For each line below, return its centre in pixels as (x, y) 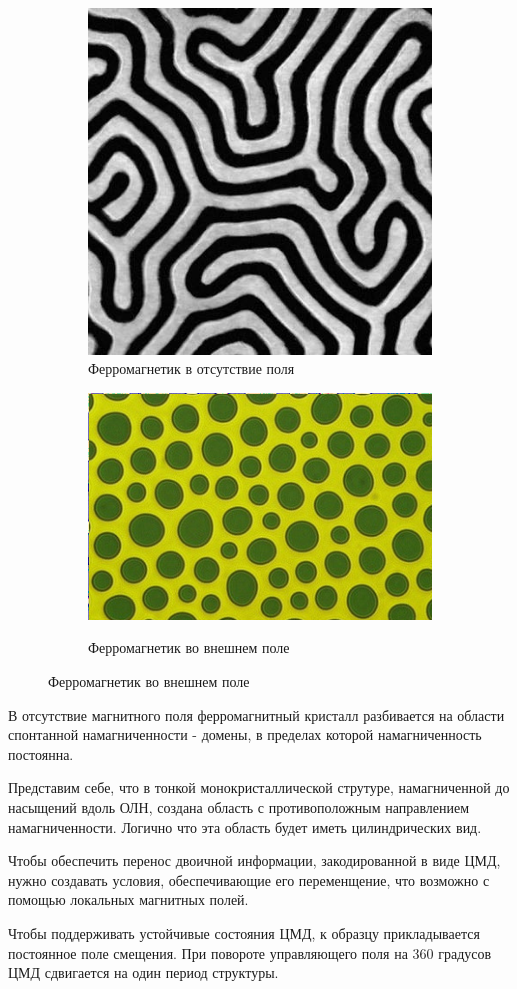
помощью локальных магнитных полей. (128, 899)
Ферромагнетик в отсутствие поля (191, 368)
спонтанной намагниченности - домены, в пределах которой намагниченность (245, 734)
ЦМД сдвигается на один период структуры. (143, 972)
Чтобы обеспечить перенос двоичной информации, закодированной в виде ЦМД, (254, 860)
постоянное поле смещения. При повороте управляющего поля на (208, 952)
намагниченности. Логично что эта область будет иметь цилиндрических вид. (245, 826)
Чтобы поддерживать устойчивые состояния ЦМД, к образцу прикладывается (244, 932)
